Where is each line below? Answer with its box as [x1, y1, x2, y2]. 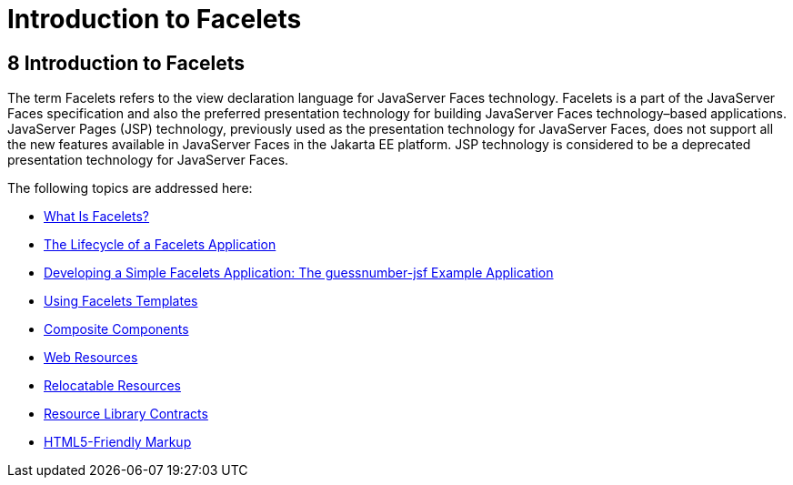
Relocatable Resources [44, 378, 181, 394]
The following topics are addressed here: [7, 180, 253, 197]
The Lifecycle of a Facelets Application [44, 237, 276, 253]
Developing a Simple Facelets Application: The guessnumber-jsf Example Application [44, 265, 554, 281]
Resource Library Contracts [44, 406, 208, 422]
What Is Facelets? [44, 208, 150, 225]
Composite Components [44, 321, 189, 338]
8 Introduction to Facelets [7, 51, 246, 75]
